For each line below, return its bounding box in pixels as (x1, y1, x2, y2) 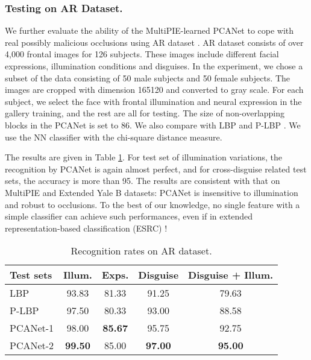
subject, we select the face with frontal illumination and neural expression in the (5, 95, 302, 107)
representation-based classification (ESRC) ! (5, 221, 168, 234)
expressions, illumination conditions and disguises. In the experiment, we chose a (5, 60, 303, 72)
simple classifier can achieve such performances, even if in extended (5, 210, 253, 223)
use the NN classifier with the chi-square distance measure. (5, 130, 222, 143)
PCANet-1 (10, 321, 54, 335)
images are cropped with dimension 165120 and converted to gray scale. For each (5, 83, 304, 96)
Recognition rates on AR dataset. (71, 244, 212, 258)
